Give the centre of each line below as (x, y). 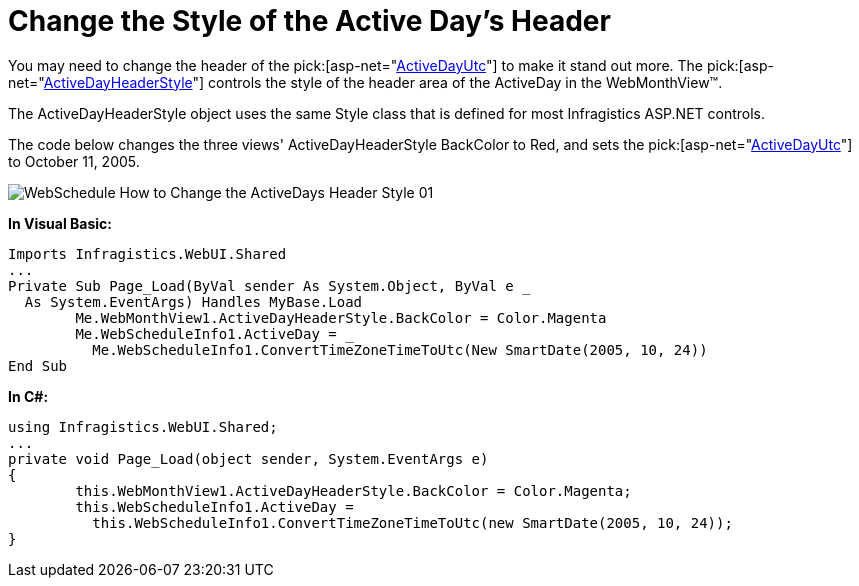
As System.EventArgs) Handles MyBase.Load (193, 301)
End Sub (38, 365)
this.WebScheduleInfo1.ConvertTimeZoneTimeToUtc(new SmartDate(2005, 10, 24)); (412, 522)
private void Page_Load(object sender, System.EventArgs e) (248, 458)
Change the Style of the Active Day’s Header (309, 21)
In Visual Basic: (60, 223)
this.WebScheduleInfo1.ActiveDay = (214, 506)
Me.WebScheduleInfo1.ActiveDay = (206, 333)
